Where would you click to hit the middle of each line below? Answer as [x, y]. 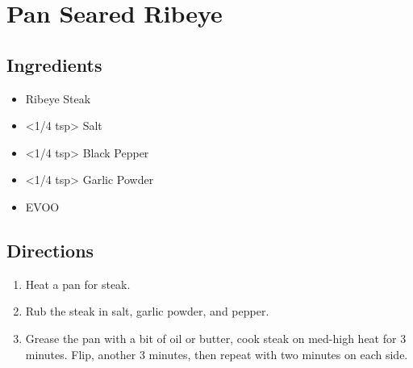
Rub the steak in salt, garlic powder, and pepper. [147, 311]
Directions [50, 250]
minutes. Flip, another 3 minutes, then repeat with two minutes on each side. [217, 354]
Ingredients [54, 64]
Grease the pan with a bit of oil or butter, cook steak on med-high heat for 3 [216, 338]
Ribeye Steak [58, 98]
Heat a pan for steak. [78, 284]
